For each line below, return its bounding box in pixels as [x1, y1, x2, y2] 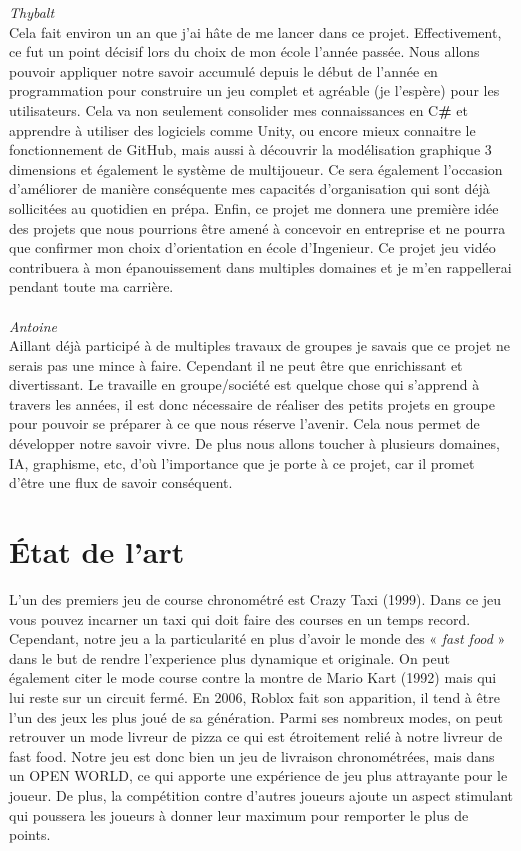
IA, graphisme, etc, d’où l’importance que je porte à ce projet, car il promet [9, 452, 475, 473]
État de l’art [9, 531, 185, 572]
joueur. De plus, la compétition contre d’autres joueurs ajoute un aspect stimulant [9, 784, 513, 805]
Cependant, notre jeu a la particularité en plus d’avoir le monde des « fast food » [9, 628, 506, 649]
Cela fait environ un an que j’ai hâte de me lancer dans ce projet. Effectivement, [9, 21, 502, 42]
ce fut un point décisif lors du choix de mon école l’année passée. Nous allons [9, 41, 480, 62]
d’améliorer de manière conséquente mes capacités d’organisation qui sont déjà [9, 178, 490, 199]
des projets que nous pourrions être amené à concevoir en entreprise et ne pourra [9, 217, 506, 238]
